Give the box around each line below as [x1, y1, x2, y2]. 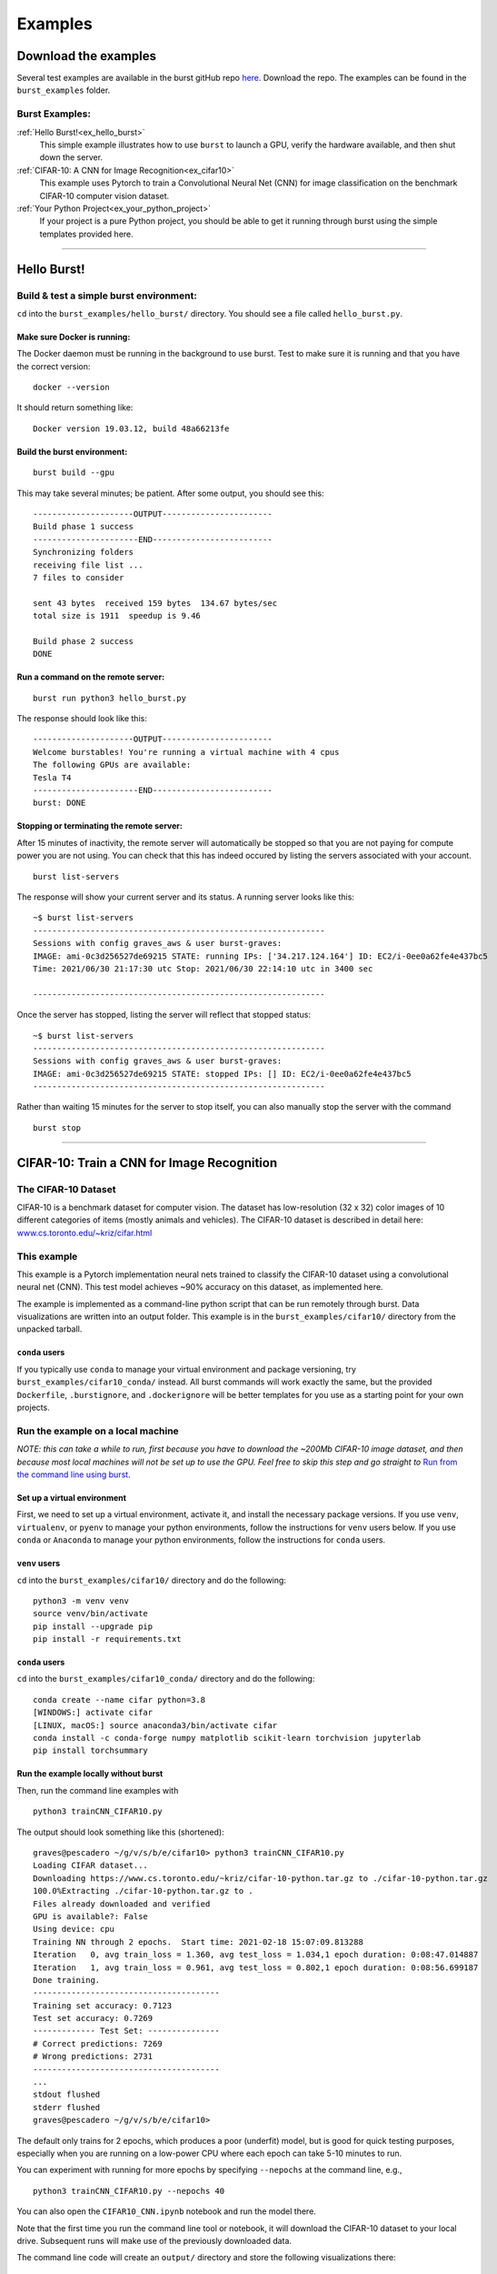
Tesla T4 [33, 772, 72, 782]
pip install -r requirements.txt [33, 1634, 182, 1645]
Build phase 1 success [33, 521, 134, 532]
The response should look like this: [16, 713, 147, 724]
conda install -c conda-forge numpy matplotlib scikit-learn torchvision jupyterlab [33, 1733, 422, 1744]
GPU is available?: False [33, 1911, 149, 1921]
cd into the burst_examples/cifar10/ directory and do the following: [16, 1575, 286, 1585]
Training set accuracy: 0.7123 [33, 2000, 173, 2010]
